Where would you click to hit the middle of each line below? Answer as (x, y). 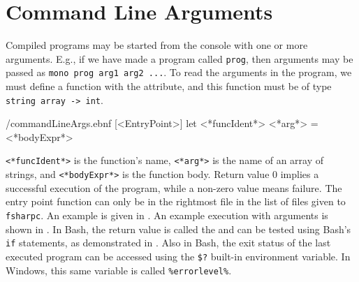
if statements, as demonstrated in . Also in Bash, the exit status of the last (168, 243)
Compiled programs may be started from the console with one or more (157, 45)
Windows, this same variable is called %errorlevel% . (119, 270)
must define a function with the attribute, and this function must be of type (169, 86)
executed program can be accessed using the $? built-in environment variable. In (178, 256)
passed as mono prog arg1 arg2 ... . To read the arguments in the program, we (179, 72)
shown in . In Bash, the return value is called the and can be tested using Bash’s (178, 229)
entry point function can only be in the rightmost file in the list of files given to (176, 201)
